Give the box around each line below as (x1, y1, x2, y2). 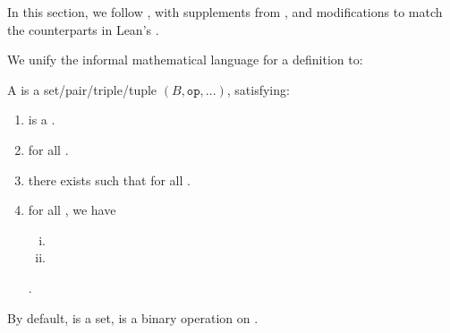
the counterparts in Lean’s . (7, 20, 159, 38)
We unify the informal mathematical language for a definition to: (7, 50, 363, 69)
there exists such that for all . (28, 170, 191, 189)
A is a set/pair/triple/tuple (7, 80, 157, 98)
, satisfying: (226, 80, 290, 98)
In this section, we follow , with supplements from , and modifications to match (7, 3, 443, 21)
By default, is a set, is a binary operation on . (7, 308, 259, 327)
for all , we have (28, 201, 116, 219)
